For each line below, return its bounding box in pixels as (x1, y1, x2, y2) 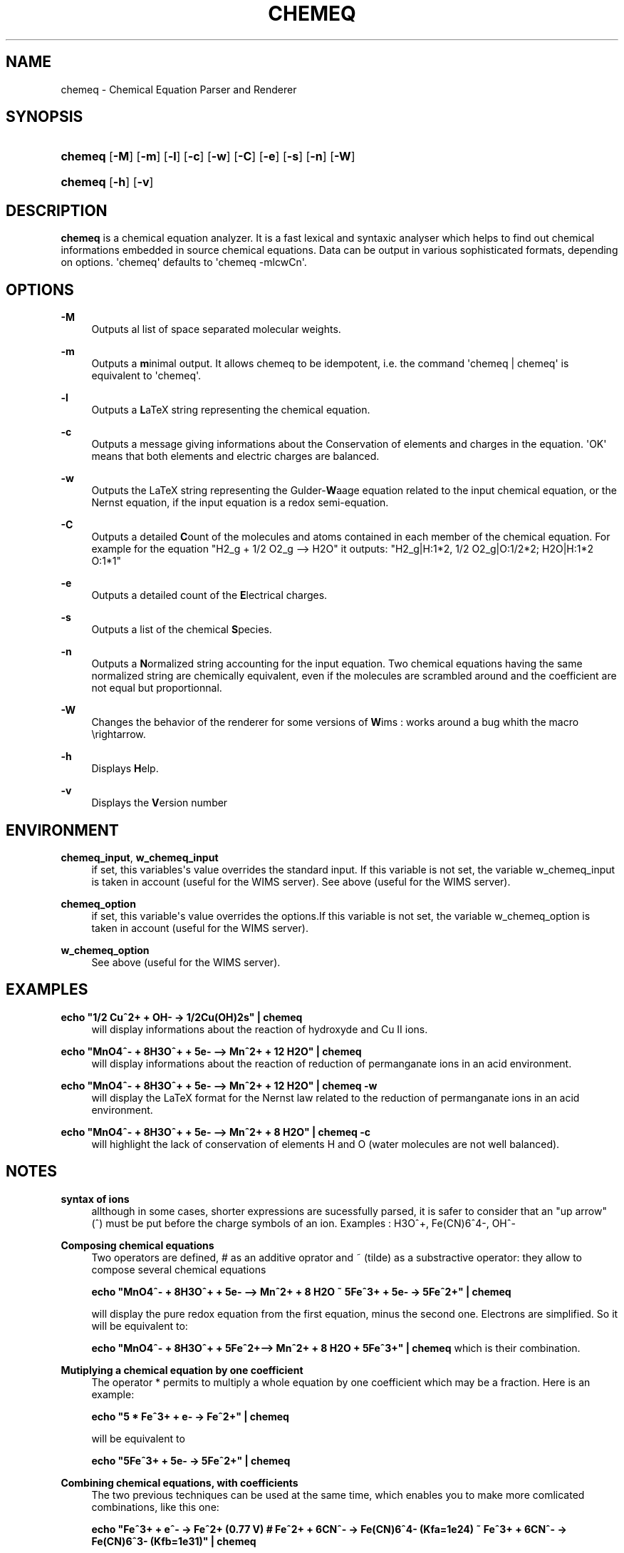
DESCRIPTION (6, 201, 108, 220)
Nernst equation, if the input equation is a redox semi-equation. (91, 496, 389, 509)
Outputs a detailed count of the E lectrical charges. (91, 589, 328, 602)
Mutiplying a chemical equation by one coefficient (61, 1363, 303, 1376)
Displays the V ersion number (91, 796, 228, 809)
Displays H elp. (91, 762, 159, 775)
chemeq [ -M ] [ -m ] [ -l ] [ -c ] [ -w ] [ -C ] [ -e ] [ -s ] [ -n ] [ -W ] (61, 149, 355, 164)
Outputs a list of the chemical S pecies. (91, 623, 272, 636)
